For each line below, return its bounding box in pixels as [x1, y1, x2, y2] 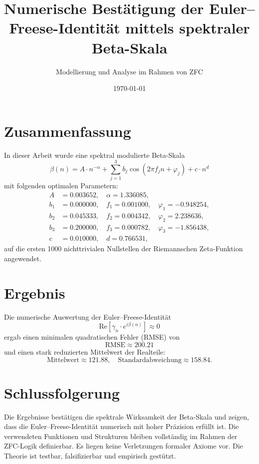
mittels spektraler [125, 17, 250, 38]
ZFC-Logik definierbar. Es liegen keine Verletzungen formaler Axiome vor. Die [4, 441, 243, 451]
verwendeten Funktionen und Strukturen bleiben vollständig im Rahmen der [4, 431, 238, 441]
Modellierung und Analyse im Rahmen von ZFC [56, 66, 203, 76]
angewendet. [4, 253, 42, 264]
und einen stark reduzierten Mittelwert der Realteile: [4, 346, 165, 357]
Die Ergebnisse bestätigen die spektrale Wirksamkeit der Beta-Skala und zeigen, [4, 411, 249, 422]
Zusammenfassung [4, 120, 131, 141]
